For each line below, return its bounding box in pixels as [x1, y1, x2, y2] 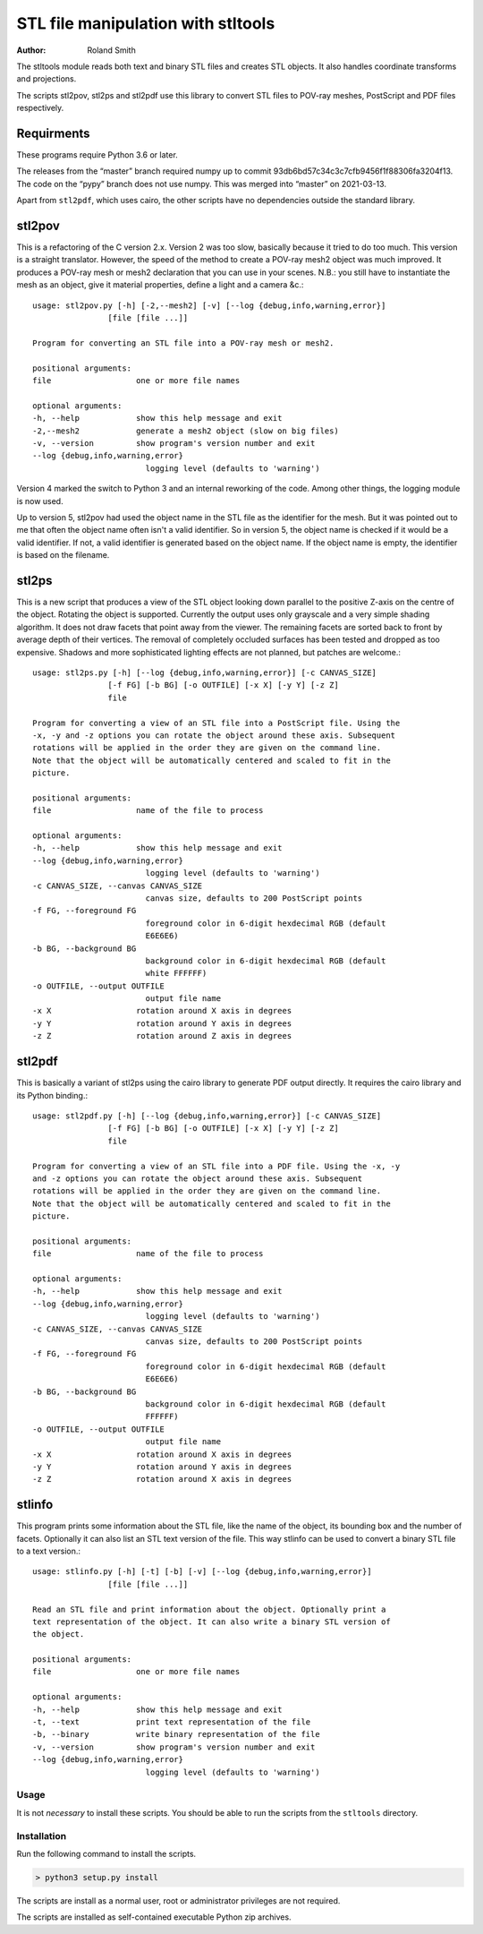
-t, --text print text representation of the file [32, 1717, 311, 1727]
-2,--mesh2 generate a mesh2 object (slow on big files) [32, 425, 339, 436]
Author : [16, 45, 47, 56]
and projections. [16, 73, 77, 84]
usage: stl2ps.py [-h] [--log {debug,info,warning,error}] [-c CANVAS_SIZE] [32, 667, 377, 678]
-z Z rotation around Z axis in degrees [32, 1031, 292, 1041]
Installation [16, 1829, 67, 1842]
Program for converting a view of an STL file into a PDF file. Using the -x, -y [32, 1160, 401, 1171]
